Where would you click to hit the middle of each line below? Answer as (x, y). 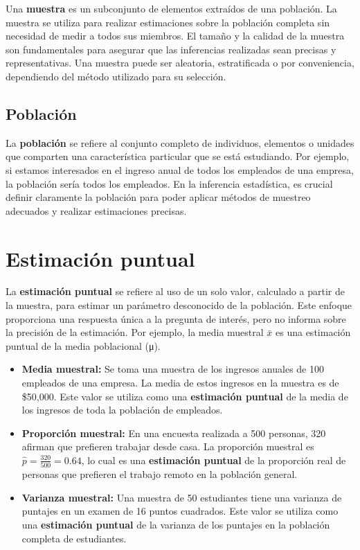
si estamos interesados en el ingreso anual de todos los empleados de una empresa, (180, 169)
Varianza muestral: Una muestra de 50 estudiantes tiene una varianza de (182, 497)
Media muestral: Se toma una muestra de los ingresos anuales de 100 (173, 369)
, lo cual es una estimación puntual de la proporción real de (214, 460)
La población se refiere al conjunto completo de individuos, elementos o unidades (180, 142)
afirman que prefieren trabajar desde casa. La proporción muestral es (168, 446)
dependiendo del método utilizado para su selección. (116, 76)
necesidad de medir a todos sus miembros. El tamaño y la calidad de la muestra (175, 36)
